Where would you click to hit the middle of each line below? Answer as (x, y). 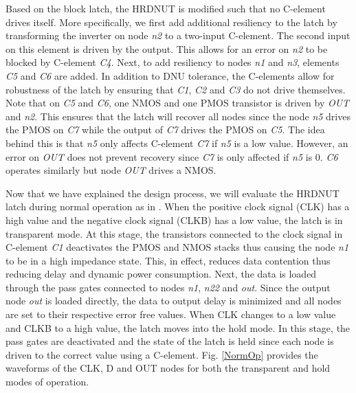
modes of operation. (47, 382)
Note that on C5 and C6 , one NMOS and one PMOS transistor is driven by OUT (178, 103)
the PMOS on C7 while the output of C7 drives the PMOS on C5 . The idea (165, 130)
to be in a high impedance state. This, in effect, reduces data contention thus (168, 260)
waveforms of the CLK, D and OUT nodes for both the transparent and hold (168, 368)
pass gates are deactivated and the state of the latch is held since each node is (170, 341)
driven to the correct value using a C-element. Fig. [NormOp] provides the (162, 354)
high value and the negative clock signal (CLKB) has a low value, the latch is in (174, 220)
